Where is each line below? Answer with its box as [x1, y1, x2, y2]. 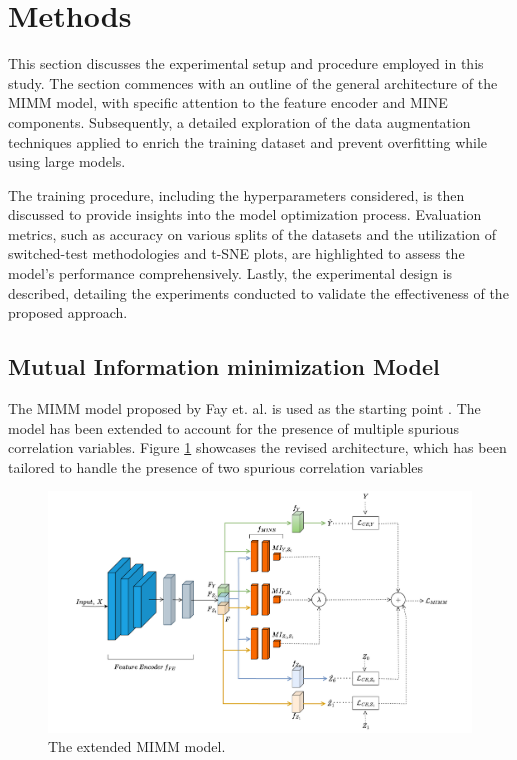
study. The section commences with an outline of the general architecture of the [8, 72, 498, 93]
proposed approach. [8, 302, 128, 323]
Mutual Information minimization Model [8, 351, 440, 382]
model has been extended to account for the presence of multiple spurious [8, 417, 460, 438]
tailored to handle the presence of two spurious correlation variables [8, 456, 424, 477]
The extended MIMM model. [48, 736, 226, 757]
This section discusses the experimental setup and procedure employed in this [8, 53, 484, 74]
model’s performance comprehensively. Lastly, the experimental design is [8, 263, 453, 284]
